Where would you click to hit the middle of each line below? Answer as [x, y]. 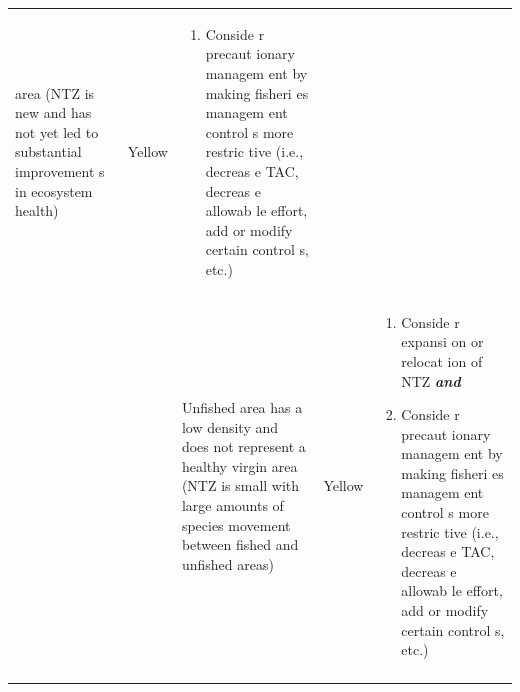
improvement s [60, 170]
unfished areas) [227, 563]
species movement [236, 524]
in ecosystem [54, 190]
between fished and [240, 544]
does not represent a [243, 446]
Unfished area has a [242, 407]
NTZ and [431, 380]
